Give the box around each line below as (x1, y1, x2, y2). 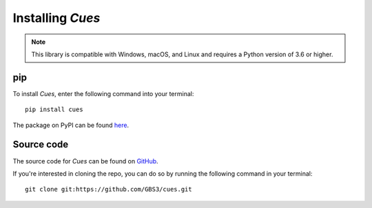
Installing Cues (12, 10, 101, 25)
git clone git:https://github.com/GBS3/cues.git (25, 185, 192, 194)
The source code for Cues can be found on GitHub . (12, 157, 158, 165)
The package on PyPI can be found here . (12, 121, 130, 129)
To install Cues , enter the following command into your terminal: (12, 89, 194, 97)
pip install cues (25, 106, 83, 113)
